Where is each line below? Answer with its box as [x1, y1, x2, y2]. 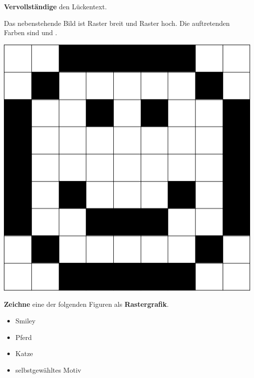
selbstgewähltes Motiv [15, 364, 82, 375]
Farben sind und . [4, 27, 57, 38]
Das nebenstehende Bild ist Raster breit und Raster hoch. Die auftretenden [4, 18, 230, 28]
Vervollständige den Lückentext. [4, 1, 107, 11]
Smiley [15, 315, 36, 325]
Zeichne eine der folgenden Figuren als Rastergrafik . [4, 299, 169, 309]
